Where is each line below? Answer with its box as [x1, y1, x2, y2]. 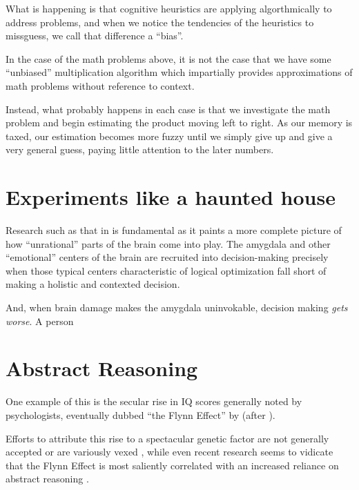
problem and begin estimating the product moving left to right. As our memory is [6, 115, 353, 130]
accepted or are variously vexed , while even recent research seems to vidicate [6, 444, 333, 459]
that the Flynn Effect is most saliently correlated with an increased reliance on [6, 458, 339, 472]
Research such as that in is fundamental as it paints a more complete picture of [6, 223, 342, 237]
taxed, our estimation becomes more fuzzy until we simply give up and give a [6, 128, 333, 143]
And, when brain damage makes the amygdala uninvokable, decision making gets [6, 300, 348, 315]
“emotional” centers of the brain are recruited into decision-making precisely [6, 250, 329, 264]
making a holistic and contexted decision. [6, 277, 180, 291]
